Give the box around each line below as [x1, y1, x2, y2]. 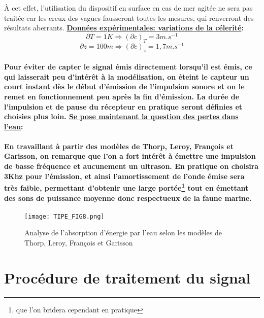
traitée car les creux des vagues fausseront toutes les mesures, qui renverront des [4, 12, 254, 23]
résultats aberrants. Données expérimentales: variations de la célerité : [4, 22, 244, 33]
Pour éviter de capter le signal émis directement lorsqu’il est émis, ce [4, 61, 252, 72]
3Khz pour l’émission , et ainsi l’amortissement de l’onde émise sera [4, 170, 245, 181]
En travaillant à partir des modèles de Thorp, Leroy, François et [4, 140, 234, 151]
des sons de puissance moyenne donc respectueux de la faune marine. [4, 192, 252, 203]
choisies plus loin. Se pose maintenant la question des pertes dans [4, 111, 239, 122]
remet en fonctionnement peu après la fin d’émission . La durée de [4, 91, 240, 101]
